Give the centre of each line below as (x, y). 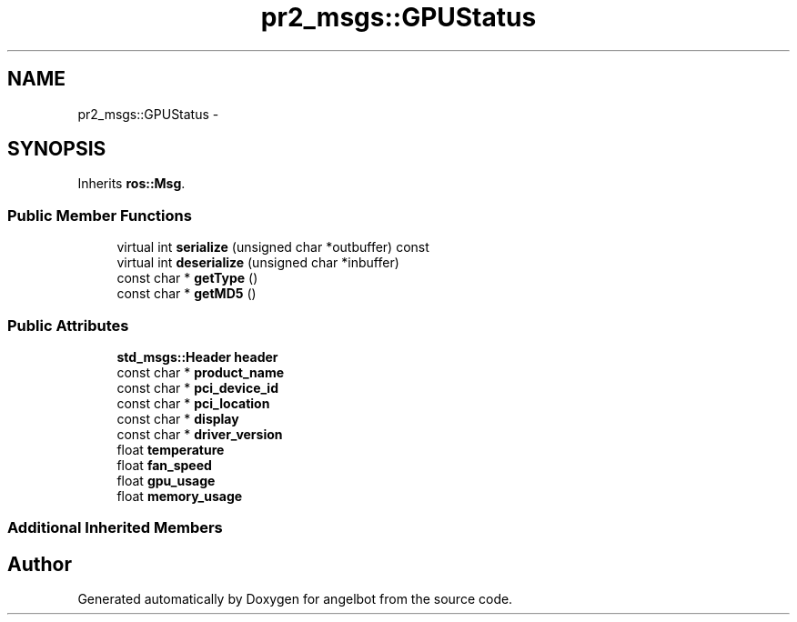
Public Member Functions (100, 215)
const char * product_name (201, 372)
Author (40, 564)
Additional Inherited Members (115, 528)
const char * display (178, 418)
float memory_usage (180, 496)
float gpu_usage (166, 480)
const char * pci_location (193, 403)
